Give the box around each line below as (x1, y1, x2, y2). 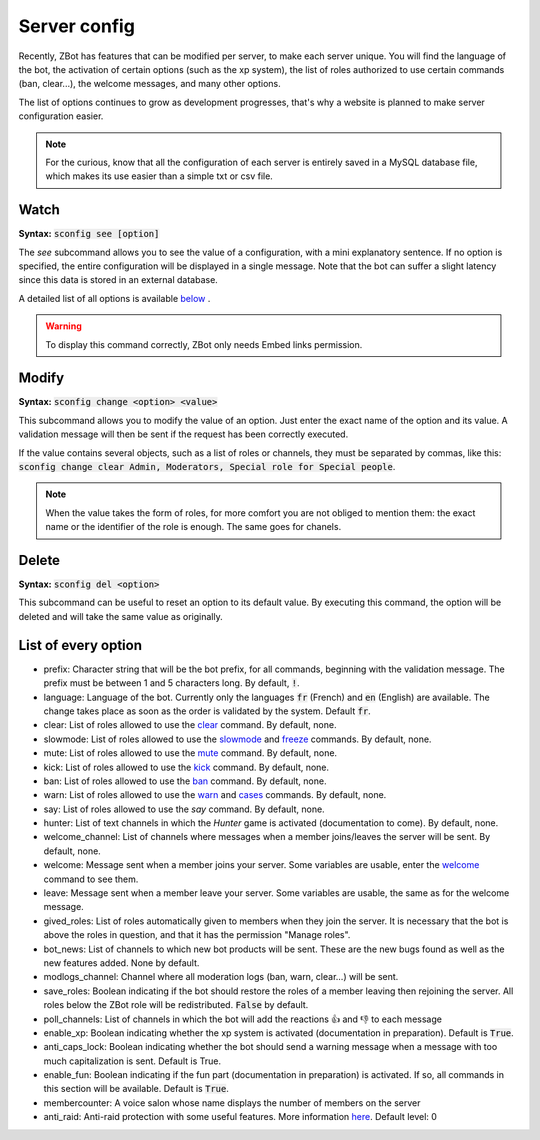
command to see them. (43, 873, 139, 885)
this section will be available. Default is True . (43, 1083, 229, 1095)
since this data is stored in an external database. (18, 274, 219, 286)
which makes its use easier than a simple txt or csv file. (45, 170, 274, 182)
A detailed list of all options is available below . (18, 292, 211, 304)
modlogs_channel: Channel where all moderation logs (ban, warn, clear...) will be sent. (43, 971, 399, 983)
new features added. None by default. (43, 956, 200, 969)
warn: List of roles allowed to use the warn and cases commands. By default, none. (43, 789, 387, 801)
